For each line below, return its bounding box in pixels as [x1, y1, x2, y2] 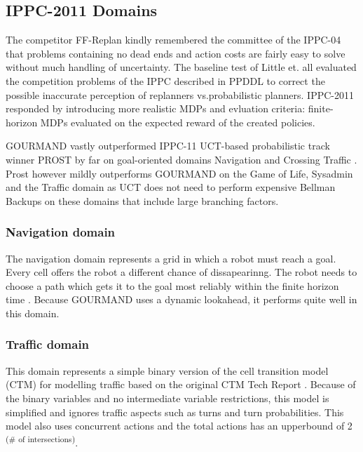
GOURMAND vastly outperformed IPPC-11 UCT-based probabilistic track [6, 138, 330, 153]
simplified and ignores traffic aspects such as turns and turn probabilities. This [6, 404, 344, 419]
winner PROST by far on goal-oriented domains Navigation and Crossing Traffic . [6, 152, 357, 166]
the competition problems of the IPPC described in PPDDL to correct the [6, 73, 325, 88]
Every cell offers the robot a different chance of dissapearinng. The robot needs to [6, 265, 357, 279]
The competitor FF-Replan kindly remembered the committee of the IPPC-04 [6, 32, 341, 47]
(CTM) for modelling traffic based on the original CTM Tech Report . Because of [6, 377, 356, 392]
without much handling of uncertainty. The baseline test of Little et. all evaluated [6, 60, 357, 74]
